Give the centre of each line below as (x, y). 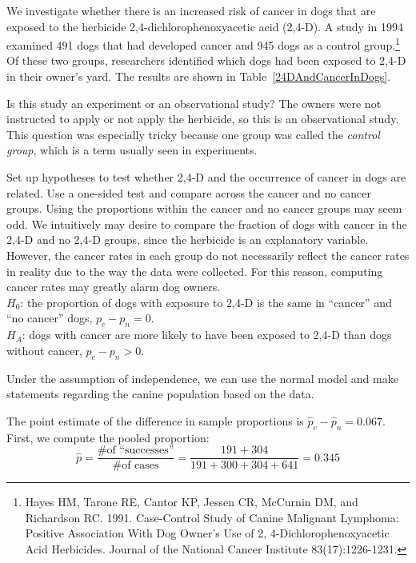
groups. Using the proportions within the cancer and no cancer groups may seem (204, 208)
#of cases (136, 466)
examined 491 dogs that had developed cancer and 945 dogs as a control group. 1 (203, 44)
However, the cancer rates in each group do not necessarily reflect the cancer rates (208, 255)
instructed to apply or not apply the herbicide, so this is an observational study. (203, 119)
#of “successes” (136, 451)
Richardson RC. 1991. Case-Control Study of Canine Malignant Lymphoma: (212, 517)
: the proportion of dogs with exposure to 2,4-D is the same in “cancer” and (206, 302)
